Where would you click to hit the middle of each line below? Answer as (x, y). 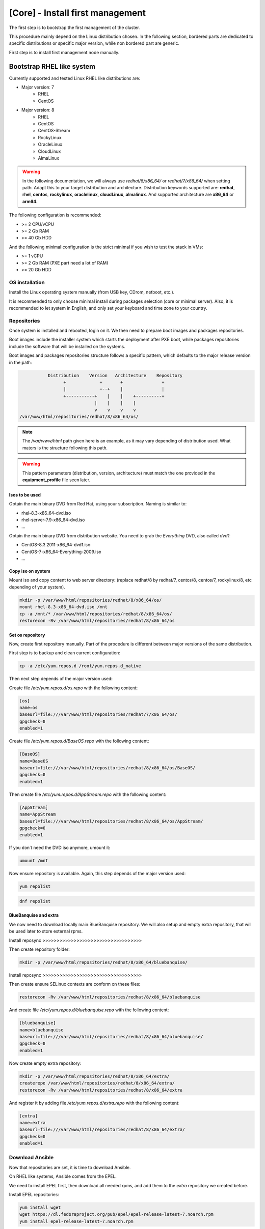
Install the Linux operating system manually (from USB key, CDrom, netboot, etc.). (92, 292)
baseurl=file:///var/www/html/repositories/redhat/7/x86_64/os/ (98, 715)
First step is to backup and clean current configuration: (65, 653)
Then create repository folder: (40, 949)
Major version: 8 (38, 110)
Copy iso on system (30, 571)
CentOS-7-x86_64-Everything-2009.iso (61, 552)
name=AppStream (38, 814)
